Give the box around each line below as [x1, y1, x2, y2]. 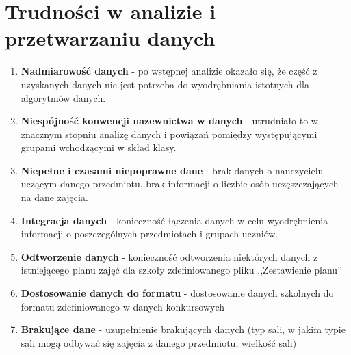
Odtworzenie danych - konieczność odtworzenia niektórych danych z [21, 249, 318, 263]
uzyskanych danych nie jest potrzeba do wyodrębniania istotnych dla [21, 77, 309, 91]
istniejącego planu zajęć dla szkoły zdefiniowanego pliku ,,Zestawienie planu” [21, 263, 342, 277]
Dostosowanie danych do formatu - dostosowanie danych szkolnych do [21, 286, 334, 300]
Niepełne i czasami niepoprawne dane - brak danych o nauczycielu [21, 163, 324, 177]
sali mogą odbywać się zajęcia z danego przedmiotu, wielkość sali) [21, 335, 297, 350]
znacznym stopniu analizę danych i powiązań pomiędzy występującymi [21, 127, 317, 141]
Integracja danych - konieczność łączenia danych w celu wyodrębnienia [21, 213, 328, 227]
